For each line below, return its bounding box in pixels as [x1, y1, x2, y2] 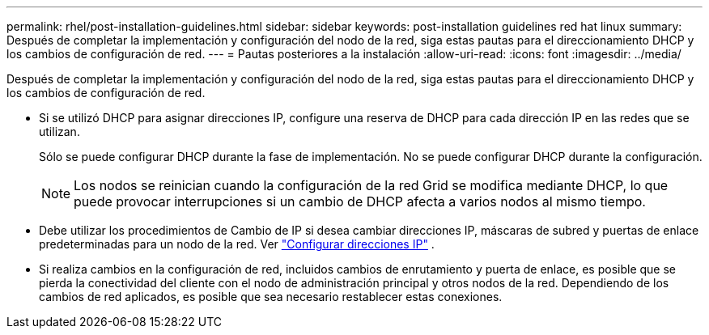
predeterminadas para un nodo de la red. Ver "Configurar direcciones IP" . [39, 237, 435, 251]
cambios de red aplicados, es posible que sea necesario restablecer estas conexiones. [39, 290, 503, 303]
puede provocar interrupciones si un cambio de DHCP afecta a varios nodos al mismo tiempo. [74, 193, 646, 210]
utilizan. [39, 125, 80, 138]
